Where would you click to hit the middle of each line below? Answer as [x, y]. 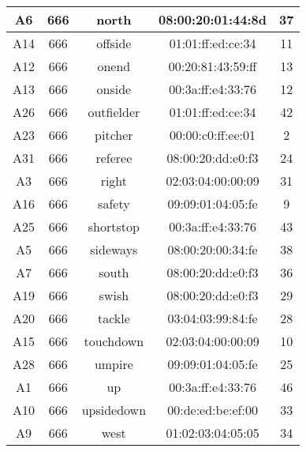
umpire [114, 364]
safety [114, 203]
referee [114, 158]
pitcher [114, 135]
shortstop [114, 226]
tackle [114, 318]
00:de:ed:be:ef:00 [213, 410]
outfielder [114, 112]
